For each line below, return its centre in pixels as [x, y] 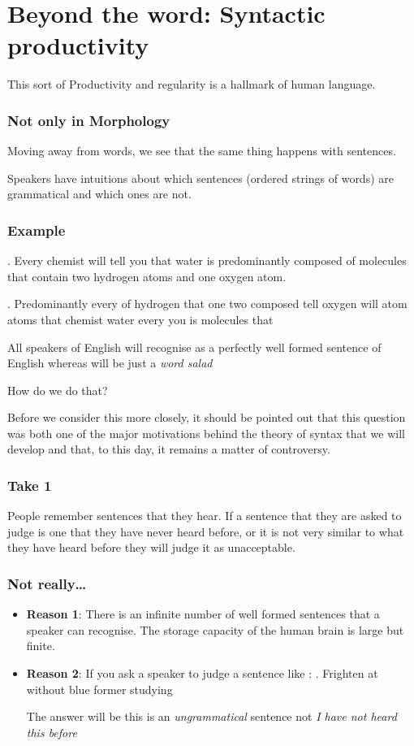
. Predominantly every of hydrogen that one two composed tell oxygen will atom [207, 304]
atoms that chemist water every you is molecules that [140, 319]
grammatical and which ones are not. [99, 194]
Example [37, 230]
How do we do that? [58, 390]
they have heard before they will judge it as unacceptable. [151, 547]
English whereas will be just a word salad [110, 363]
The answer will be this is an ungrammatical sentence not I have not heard [211, 716]
